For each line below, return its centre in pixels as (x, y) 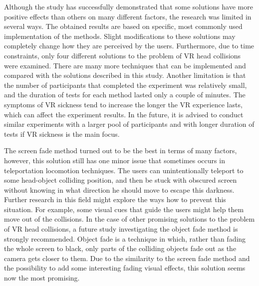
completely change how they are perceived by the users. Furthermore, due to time (129, 46)
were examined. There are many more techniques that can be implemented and (125, 65)
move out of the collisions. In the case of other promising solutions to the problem (129, 219)
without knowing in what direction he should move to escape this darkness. (119, 189)
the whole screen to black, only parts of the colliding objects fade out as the (120, 248)
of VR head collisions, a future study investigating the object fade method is (121, 229)
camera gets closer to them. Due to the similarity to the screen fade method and (127, 258)
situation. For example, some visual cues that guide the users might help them (124, 209)
